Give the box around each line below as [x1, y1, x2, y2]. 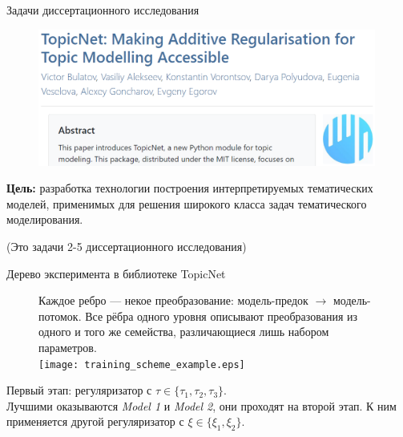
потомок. [38, 307, 82, 324]
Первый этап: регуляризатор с [6, 382, 152, 399]
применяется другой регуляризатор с [6, 413, 184, 430]
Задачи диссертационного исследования [6, 2, 199, 18]
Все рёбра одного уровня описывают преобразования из [85, 307, 358, 324]
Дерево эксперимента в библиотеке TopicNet [6, 265, 226, 281]
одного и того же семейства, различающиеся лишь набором [38, 323, 329, 340]
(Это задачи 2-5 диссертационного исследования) [6, 238, 247, 255]
